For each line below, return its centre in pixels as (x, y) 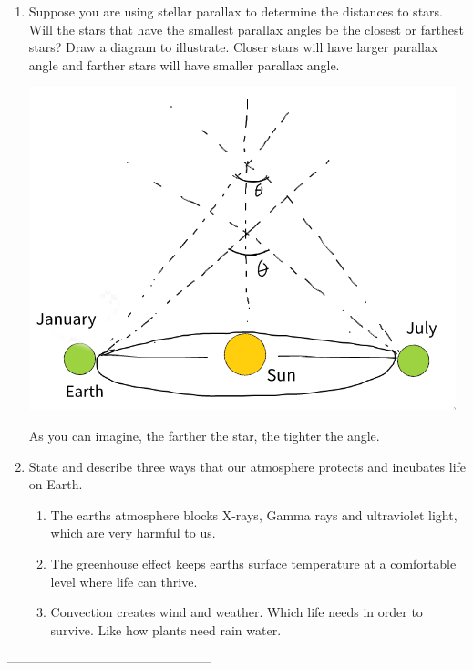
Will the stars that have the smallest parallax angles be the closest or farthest (246, 29)
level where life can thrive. (124, 581)
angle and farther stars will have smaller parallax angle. (184, 64)
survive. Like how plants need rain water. (166, 629)
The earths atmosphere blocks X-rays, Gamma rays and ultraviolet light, (254, 514)
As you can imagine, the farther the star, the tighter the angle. (204, 435)
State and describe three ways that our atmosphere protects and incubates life (247, 466)
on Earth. (56, 484)
